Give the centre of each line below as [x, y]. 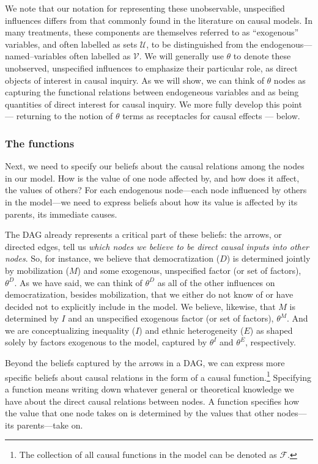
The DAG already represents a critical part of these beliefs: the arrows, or [143, 234]
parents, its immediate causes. [61, 214]
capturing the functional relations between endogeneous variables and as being [152, 92]
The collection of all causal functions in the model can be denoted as [148, 455]
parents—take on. [50, 425]
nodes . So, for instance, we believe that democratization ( [113, 258]
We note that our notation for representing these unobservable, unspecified [145, 8]
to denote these [262, 56]
